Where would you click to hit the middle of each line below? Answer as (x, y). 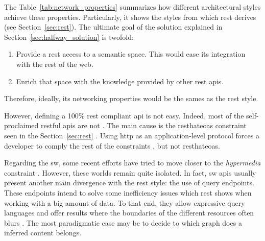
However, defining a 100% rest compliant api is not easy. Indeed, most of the (124, 115)
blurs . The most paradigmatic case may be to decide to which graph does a (123, 222)
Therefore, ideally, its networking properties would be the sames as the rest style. (131, 98)
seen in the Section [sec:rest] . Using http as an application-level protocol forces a (132, 135)
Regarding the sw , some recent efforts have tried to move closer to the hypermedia (132, 163)
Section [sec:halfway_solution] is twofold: (69, 37)
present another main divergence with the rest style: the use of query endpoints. (129, 183)
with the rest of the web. (55, 64)
